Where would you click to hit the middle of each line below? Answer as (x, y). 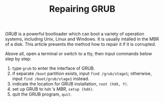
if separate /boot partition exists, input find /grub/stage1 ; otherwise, (82, 74)
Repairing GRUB (82, 9)
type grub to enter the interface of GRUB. (54, 68)
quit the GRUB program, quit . (42, 94)
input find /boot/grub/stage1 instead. (51, 79)
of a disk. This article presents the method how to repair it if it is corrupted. (81, 44)
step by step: (18, 59)
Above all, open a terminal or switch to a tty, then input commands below (79, 54)
